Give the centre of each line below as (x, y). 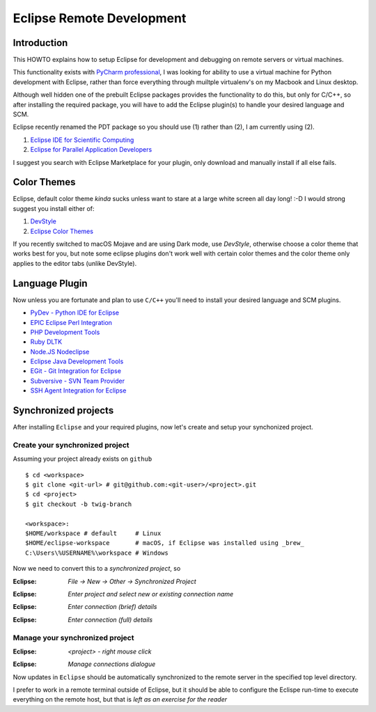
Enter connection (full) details (110, 619)
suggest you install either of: (54, 208)
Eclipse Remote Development (100, 18)
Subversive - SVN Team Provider (78, 381)
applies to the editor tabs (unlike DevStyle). (75, 263)
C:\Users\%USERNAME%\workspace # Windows (97, 553)
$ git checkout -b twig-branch (79, 504)
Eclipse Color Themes (62, 231)
